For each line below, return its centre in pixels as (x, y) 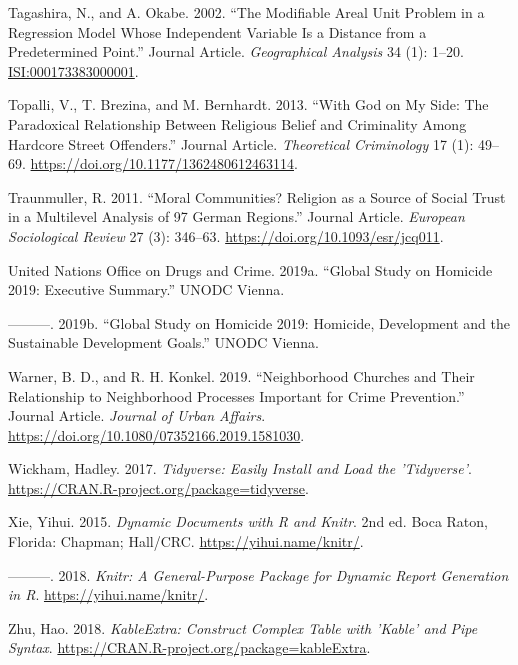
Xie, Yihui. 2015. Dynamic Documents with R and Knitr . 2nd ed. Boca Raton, (248, 521)
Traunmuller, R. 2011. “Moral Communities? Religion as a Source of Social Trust (257, 196)
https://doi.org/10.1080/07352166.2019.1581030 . (156, 434)
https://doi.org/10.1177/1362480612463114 (162, 163)
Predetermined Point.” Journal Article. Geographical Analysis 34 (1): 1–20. (236, 51)
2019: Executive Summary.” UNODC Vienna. (146, 289)
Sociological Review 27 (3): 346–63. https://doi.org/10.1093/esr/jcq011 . (226, 235)
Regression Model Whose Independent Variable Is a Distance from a (217, 31)
